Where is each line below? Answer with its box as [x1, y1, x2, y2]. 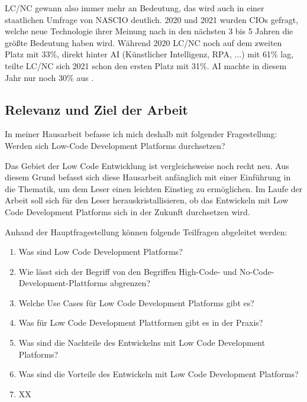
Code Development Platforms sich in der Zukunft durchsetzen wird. [5, 205, 250, 218]
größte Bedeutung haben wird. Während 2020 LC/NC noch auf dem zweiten [5, 36, 282, 48]
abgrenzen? [109, 277, 151, 289]
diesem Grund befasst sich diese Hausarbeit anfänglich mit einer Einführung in [5, 171, 291, 183]
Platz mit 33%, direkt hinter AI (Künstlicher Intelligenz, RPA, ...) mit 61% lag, [5, 48, 294, 60]
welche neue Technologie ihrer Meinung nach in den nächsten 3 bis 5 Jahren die [5, 25, 293, 37]
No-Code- [240, 265, 274, 277]
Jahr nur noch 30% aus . [5, 71, 94, 83]
